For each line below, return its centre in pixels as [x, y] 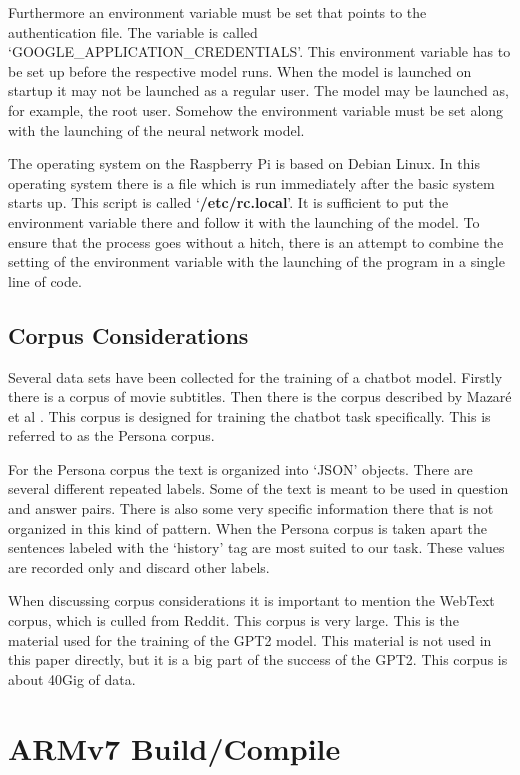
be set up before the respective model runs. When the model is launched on [240, 70]
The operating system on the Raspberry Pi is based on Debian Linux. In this [244, 163]
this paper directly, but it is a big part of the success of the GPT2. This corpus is [258, 659]
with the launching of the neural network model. [156, 129]
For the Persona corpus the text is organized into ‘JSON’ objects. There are [240, 468]
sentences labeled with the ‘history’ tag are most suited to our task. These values [256, 547]
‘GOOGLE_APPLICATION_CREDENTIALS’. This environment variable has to [259, 51]
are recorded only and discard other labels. [139, 566]
